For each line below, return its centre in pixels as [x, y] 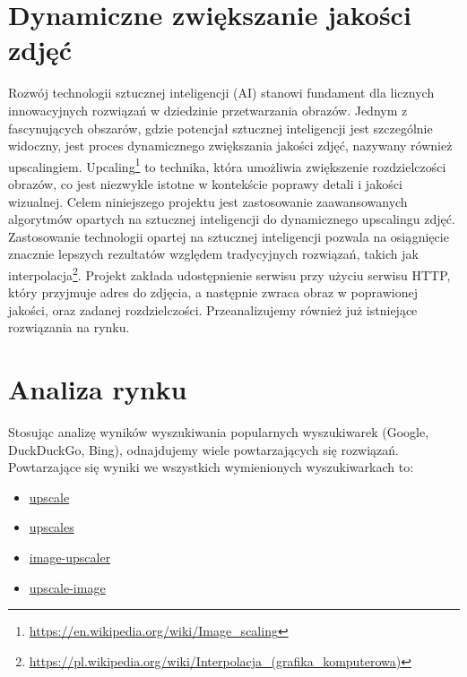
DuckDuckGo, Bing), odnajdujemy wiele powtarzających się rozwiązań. [204, 449]
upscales [52, 527]
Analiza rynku [98, 389]
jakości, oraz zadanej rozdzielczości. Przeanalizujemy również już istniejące [213, 309]
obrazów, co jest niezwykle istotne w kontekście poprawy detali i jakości [205, 183]
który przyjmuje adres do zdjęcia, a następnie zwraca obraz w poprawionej [213, 292]
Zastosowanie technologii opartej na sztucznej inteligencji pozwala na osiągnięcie [229, 236]
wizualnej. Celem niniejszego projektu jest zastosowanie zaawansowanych [208, 201]
